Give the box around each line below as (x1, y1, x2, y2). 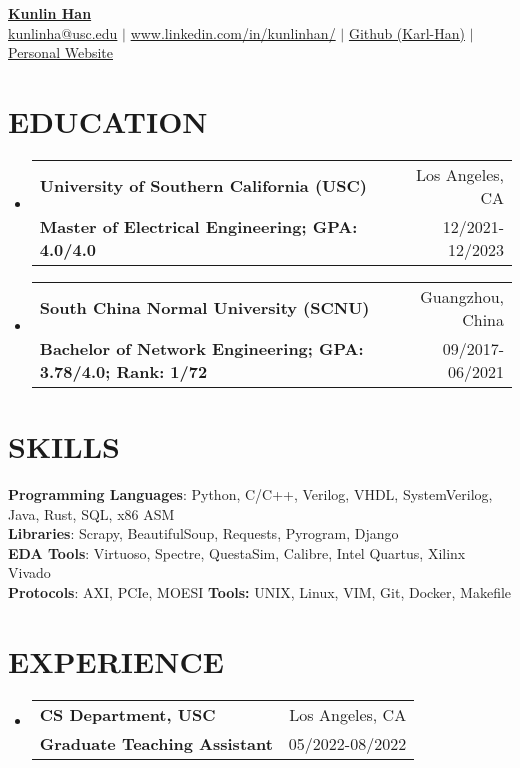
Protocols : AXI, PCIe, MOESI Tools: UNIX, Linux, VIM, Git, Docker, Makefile (8, 582, 512, 602)
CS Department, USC (39, 702, 216, 726)
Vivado (8, 562, 51, 583)
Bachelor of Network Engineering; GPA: (39, 336, 364, 360)
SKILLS (8, 426, 120, 467)
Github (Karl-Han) (348, 22, 465, 43)
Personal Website (8, 42, 113, 63)
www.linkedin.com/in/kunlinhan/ (130, 22, 336, 43)
